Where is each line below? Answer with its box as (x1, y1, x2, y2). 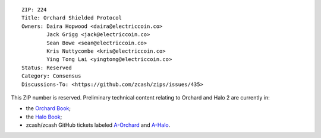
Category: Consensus (21, 73, 81, 79)
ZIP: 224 (21, 7, 47, 13)
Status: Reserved (21, 64, 72, 71)
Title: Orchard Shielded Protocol (21, 15, 122, 21)
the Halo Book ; (26, 113, 62, 120)
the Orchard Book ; (26, 105, 71, 112)
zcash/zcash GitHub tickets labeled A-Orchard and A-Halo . (26, 121, 171, 129)
